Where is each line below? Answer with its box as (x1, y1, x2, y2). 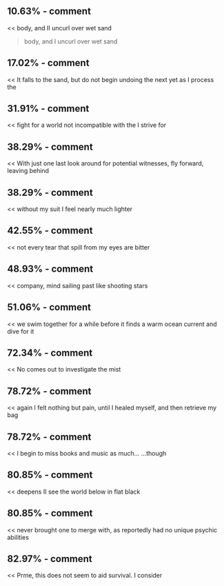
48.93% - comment (7, 263, 94, 275)
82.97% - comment (7, 553, 93, 565)
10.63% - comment (7, 6, 92, 17)
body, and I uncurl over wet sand (23, 37, 118, 46)
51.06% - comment (7, 301, 92, 313)
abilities (7, 533, 30, 541)
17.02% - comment (7, 57, 90, 69)
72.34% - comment (7, 347, 93, 358)
